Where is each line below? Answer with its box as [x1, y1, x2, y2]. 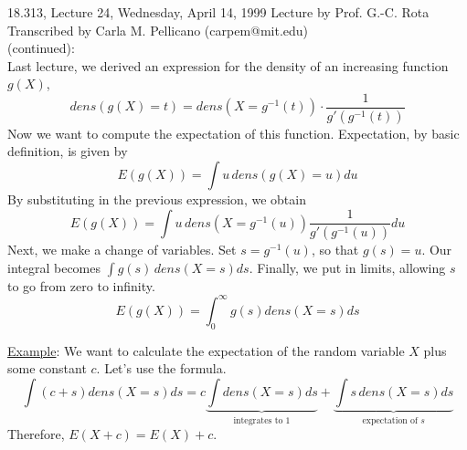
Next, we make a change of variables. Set [7, 240, 237, 259]
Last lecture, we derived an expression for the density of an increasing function [7, 56, 449, 75]
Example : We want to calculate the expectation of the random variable [7, 340, 405, 360]
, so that [311, 240, 359, 259]
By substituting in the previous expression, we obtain [7, 190, 306, 209]
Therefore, [7, 424, 65, 444]
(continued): [7, 38, 75, 58]
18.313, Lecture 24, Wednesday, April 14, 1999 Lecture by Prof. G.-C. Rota [7, 3, 430, 21]
